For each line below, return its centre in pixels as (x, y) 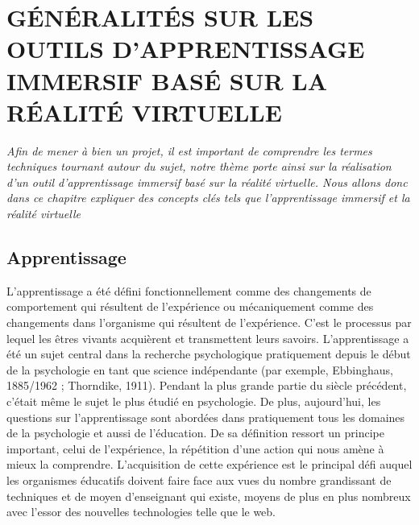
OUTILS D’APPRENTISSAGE (186, 49)
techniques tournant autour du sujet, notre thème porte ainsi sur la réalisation (199, 166)
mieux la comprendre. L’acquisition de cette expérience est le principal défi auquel (209, 464)
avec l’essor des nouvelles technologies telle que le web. (141, 512)
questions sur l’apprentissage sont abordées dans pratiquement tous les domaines (206, 417)
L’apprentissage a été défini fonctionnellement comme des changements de (189, 290)
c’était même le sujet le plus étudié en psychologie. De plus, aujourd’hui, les (194, 401)
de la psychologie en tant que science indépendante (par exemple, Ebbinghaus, (200, 369)
